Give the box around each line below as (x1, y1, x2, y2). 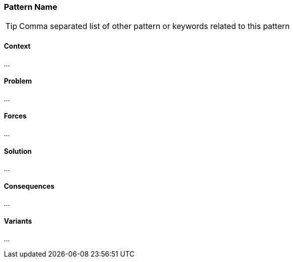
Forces (4, 112, 27, 120)
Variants (4, 217, 32, 226)
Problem (4, 77, 32, 86)
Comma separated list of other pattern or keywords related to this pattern (19, 21, 290, 31)
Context (4, 41, 31, 50)
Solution (4, 146, 32, 155)
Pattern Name (4, 2, 57, 12)
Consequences (4, 181, 54, 190)
